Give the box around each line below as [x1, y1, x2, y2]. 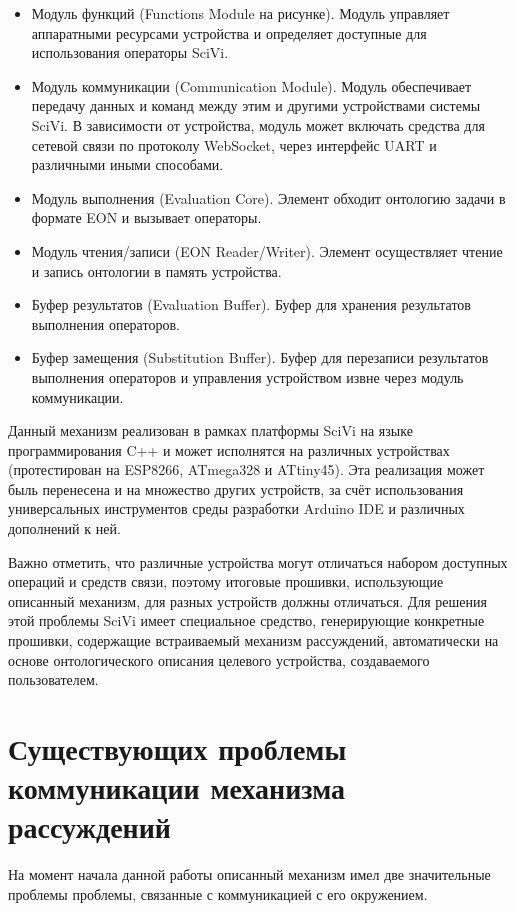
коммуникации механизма [8, 767, 346, 808]
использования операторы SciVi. [31, 42, 229, 63]
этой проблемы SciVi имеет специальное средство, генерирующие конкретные [8, 610, 485, 631]
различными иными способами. [31, 154, 224, 175]
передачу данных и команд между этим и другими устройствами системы [31, 95, 481, 116]
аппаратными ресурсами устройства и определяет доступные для [31, 22, 427, 43]
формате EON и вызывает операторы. [31, 207, 262, 228]
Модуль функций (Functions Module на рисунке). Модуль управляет [31, 3, 450, 23]
